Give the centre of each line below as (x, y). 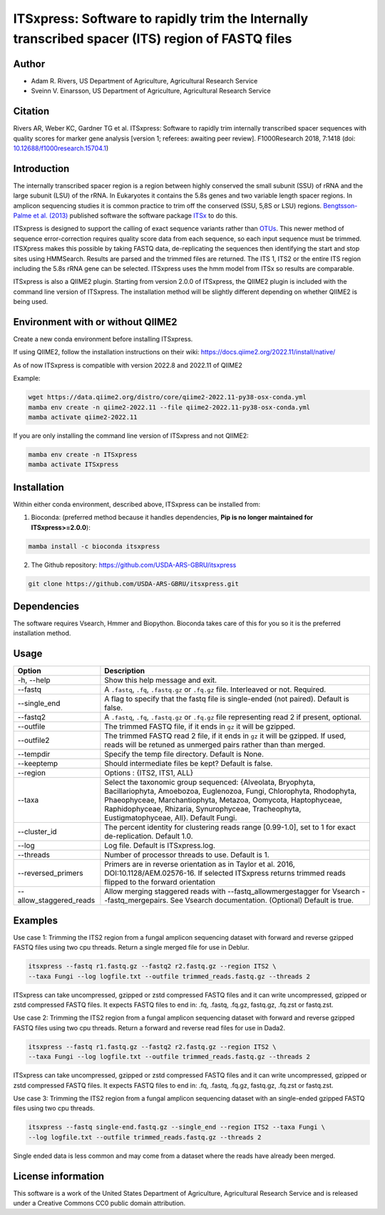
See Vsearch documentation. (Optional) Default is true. (262, 901)
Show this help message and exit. (161, 680)
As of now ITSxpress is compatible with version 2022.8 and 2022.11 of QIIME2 (128, 365)
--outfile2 (34, 740)
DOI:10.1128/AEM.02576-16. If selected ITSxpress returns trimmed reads (225, 873)
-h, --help (34, 680)
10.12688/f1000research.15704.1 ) (61, 148)
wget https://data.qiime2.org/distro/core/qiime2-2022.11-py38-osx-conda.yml (167, 397)
